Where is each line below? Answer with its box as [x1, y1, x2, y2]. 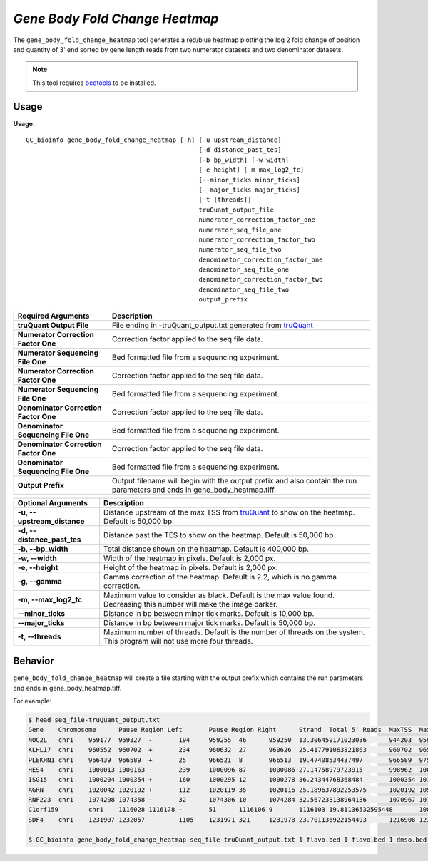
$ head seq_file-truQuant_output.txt [28, 716, 160, 723]
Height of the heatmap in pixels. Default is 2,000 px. [103, 562, 278, 572]
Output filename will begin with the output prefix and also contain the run [111, 475, 357, 485]
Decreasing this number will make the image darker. [103, 599, 278, 609]
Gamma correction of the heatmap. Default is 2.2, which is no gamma [103, 572, 337, 582]
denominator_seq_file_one [198, 266, 290, 274]
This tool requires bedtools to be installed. [32, 78, 156, 87]
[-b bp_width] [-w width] [198, 155, 290, 164]
